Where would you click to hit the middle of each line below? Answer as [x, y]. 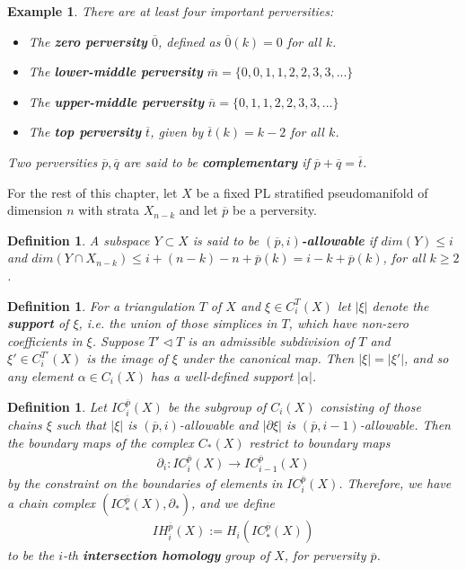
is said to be [226, 240]
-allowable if [339, 240]
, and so [426, 358]
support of [38, 323]
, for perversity [325, 555]
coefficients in [45, 340]
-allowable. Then [405, 424]
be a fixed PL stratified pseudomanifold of [312, 192]
